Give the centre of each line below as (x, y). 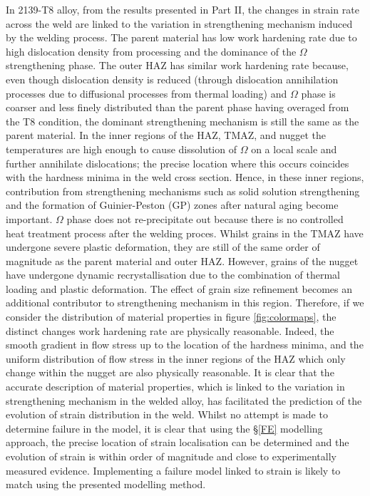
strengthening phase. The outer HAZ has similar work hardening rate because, (177, 65)
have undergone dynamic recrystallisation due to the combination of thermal (173, 275)
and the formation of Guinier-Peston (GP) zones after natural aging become (172, 205)
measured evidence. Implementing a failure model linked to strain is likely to (173, 470)
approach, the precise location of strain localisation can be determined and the (178, 442)
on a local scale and (294, 149)
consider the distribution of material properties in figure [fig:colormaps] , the (171, 317)
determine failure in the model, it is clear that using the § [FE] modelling (164, 428)
